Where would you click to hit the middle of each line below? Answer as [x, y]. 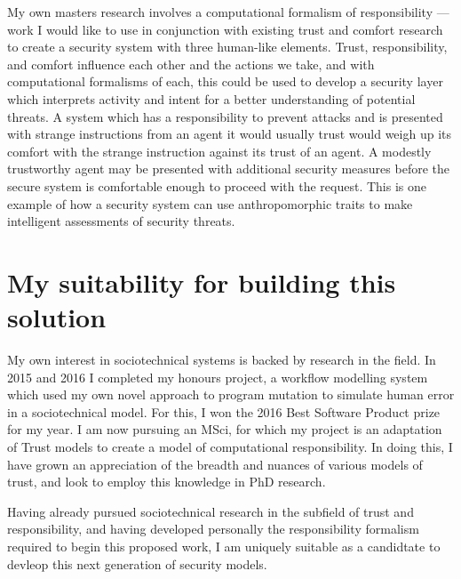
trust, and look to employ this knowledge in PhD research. [167, 482]
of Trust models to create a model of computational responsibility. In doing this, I [230, 446]
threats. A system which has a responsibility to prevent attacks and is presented [225, 116]
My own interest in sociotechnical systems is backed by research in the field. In [222, 360]
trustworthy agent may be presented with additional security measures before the [228, 169]
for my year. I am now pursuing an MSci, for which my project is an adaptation [225, 429]
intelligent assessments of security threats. [121, 221]
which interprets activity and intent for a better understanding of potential [211, 98]
